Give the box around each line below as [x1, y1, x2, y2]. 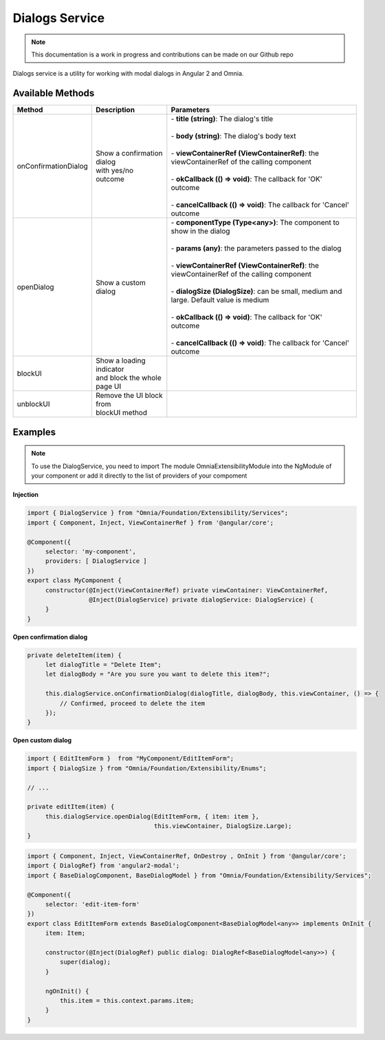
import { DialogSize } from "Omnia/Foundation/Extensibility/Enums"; [27, 764, 267, 772]
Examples [12, 426, 56, 438]
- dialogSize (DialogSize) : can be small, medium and [170, 286, 342, 296]
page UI [95, 382, 122, 392]
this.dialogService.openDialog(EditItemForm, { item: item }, [45, 812, 260, 820]
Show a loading [95, 356, 146, 365]
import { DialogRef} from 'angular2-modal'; [27, 862, 180, 870]
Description [95, 105, 135, 115]
